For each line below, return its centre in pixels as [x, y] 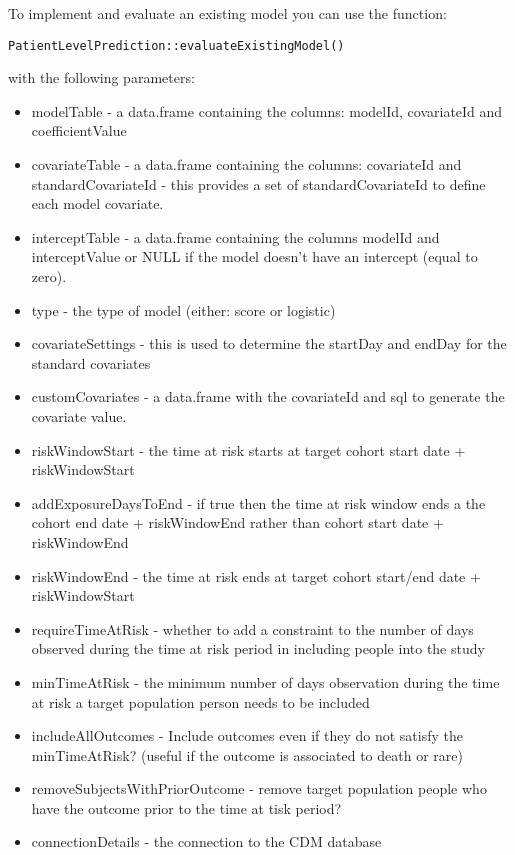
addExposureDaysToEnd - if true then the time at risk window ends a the [258, 502]
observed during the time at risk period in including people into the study [258, 648]
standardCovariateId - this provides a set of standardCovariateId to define [258, 183]
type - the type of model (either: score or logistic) [183, 309]
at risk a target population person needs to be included [200, 701]
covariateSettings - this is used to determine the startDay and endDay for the [269, 343]
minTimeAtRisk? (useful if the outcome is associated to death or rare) [247, 754]
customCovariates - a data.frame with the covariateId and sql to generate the [268, 396]
